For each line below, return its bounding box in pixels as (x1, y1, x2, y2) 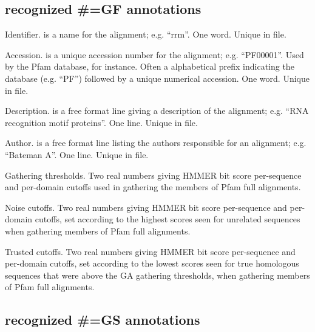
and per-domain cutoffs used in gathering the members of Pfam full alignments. (5, 181, 301, 193)
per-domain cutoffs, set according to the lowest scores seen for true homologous (5, 257, 299, 270)
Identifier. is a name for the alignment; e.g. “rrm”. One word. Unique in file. (5, 28, 286, 41)
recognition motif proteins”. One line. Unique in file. (5, 116, 198, 128)
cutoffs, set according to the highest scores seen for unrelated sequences (35, 213, 300, 225)
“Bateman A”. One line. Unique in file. (5, 148, 149, 161)
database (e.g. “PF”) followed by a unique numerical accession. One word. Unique (5, 71, 310, 84)
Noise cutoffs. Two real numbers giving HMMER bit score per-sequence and (5, 201, 287, 213)
